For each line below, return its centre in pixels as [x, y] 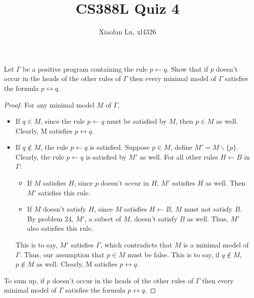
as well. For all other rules [179, 156]
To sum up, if [24, 280]
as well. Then [226, 183]
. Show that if [188, 68]
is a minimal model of [216, 245]
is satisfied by [106, 156]
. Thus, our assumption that [62, 254]
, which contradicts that [136, 245]
